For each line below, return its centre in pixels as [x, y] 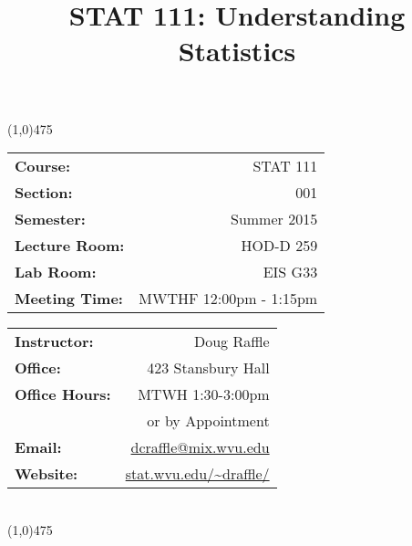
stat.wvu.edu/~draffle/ [197, 474]
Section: [44, 193]
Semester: [50, 219]
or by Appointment [208, 421]
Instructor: [54, 341]
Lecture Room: [70, 246]
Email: [38, 447]
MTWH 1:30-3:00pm [204, 394]
